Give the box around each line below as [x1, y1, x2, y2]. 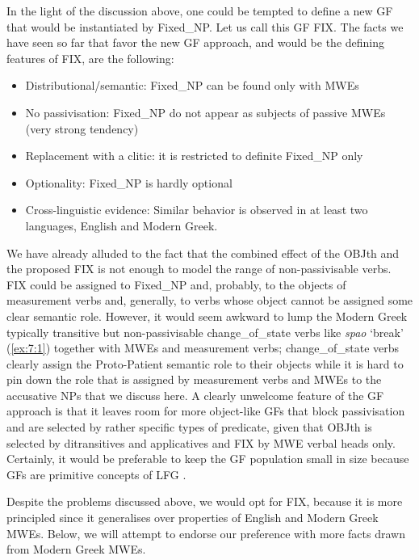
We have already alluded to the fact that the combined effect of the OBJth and [6, 244, 400, 261]
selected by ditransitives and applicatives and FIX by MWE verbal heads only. [6, 434, 396, 451]
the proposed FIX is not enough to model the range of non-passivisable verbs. [6, 260, 392, 277]
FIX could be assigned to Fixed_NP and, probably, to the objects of [6, 276, 346, 293]
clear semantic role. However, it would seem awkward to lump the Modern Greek [6, 307, 408, 324]
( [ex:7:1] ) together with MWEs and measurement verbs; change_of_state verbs [6, 339, 400, 356]
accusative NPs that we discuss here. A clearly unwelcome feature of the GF [6, 386, 384, 403]
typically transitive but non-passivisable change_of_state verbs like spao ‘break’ [6, 323, 404, 340]
